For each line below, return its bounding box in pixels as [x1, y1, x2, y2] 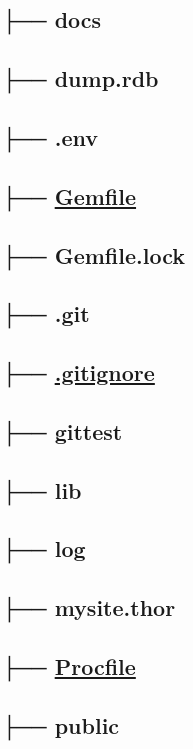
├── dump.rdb [2, 63, 159, 94]
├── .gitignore [2, 357, 155, 388]
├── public [2, 709, 120, 740]
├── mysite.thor [2, 592, 176, 623]
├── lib [2, 474, 82, 505]
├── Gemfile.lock [2, 239, 185, 270]
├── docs [2, 4, 102, 35]
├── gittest [2, 415, 123, 446]
